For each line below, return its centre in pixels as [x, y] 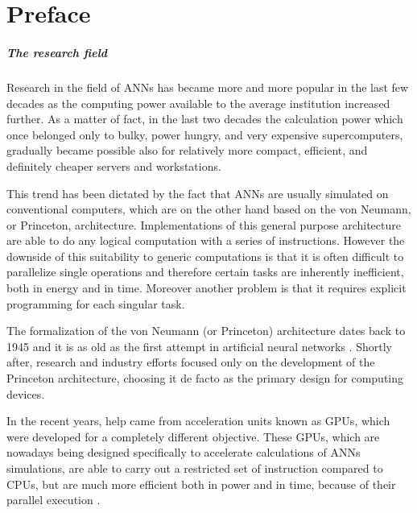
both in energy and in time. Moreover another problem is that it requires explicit [206, 288]
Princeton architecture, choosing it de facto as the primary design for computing [205, 378]
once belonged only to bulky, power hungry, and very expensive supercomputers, [205, 134]
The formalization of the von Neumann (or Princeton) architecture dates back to [206, 331]
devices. [26, 393]
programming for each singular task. [96, 303]
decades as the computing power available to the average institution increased [198, 103]
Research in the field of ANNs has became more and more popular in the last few [208, 87]
